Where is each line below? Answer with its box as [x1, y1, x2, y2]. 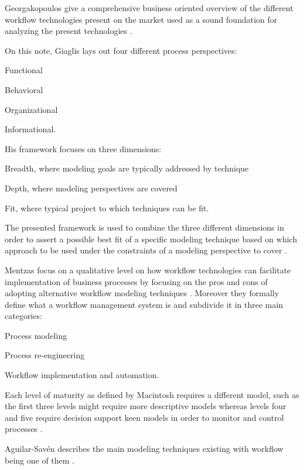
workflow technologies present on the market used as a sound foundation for [5, 13, 278, 25]
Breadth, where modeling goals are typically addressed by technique [5, 162, 249, 174]
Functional [5, 64, 43, 76]
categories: [5, 310, 42, 322]
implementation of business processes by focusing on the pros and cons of [5, 275, 268, 287]
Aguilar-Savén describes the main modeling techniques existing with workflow [5, 442, 283, 455]
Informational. [5, 123, 56, 135]
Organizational [5, 103, 58, 115]
